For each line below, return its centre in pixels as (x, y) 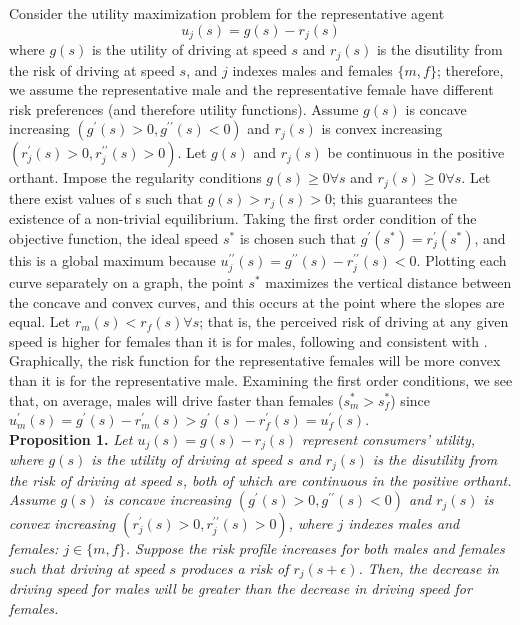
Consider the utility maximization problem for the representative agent (227, 13)
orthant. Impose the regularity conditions (135, 177)
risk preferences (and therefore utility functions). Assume (184, 108)
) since (410, 399)
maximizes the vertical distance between (388, 281)
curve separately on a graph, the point (126, 281)
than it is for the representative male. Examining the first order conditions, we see (261, 379)
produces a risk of (235, 567)
